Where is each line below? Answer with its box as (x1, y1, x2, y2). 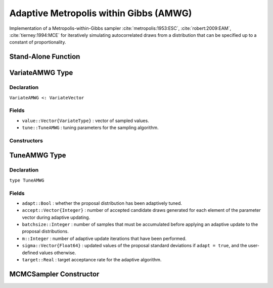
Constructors (9, 137, 43, 144)
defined (22, 250, 38, 256)
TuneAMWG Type (9, 151, 66, 160)
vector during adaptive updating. (22, 214, 90, 220)
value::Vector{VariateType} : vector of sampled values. (22, 118, 149, 124)
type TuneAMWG (9, 177, 44, 183)
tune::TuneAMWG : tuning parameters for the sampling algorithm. (22, 125, 159, 131)
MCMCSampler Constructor (9, 270, 100, 278)
